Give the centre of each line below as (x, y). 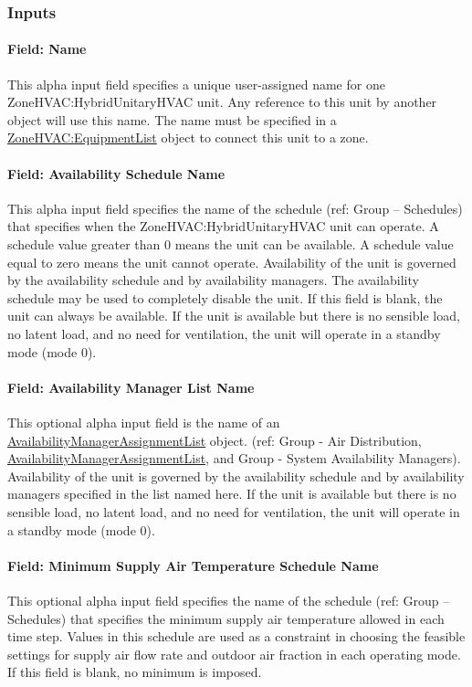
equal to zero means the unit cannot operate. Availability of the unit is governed (232, 262)
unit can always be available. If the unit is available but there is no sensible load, (234, 316)
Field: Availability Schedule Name (116, 173)
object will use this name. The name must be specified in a (172, 119)
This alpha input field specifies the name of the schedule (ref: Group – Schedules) (235, 208)
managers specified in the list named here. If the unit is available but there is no (232, 494)
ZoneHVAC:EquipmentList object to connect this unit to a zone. (188, 137)
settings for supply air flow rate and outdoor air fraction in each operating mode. (234, 654)
